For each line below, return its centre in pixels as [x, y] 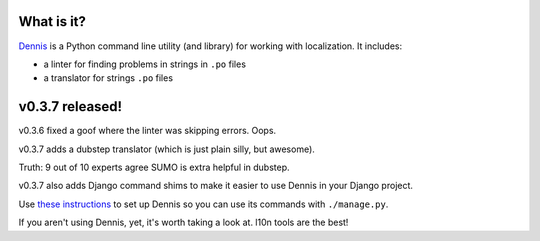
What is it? [52, 21]
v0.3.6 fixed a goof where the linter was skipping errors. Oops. [147, 131]
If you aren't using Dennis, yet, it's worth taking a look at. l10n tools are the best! [183, 222]
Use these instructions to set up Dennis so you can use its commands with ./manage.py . [203, 204]
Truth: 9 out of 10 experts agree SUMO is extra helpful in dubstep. [154, 167]
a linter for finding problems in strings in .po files [145, 64]
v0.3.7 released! [70, 106]
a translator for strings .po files [108, 78]
